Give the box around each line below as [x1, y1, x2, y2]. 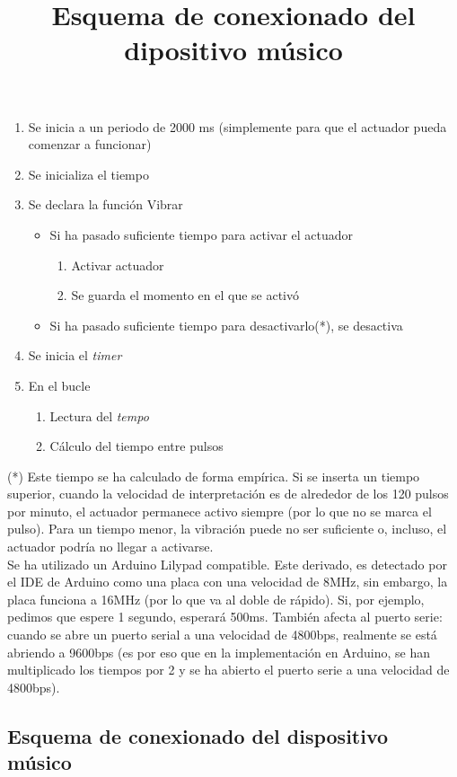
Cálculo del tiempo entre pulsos [49, 437, 224, 455]
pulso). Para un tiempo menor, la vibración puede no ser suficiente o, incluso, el [7, 519, 447, 538]
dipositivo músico [124, 31, 343, 68]
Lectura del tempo [49, 406, 149, 425]
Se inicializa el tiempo [28, 164, 149, 183]
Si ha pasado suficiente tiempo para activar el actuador [49, 225, 354, 243]
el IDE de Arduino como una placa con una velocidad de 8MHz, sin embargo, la [7, 572, 448, 591]
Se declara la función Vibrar [28, 195, 183, 214]
